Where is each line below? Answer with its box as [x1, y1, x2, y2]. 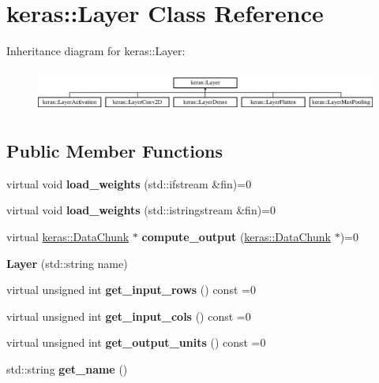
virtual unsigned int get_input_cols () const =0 [6, 307, 251, 324]
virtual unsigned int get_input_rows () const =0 [6, 281, 256, 298]
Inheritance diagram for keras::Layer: [6, 43, 186, 59]
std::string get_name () [6, 360, 128, 377]
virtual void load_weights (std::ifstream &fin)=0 [6, 175, 252, 191]
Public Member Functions [6, 138, 223, 162]
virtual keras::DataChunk [6, 228, 129, 244]
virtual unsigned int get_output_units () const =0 [6, 334, 266, 351]
